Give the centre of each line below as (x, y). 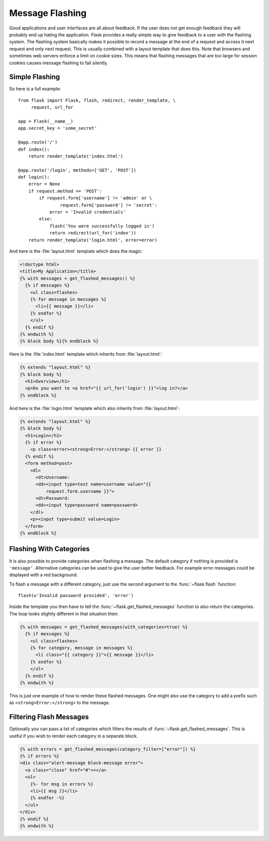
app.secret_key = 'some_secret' (58, 128)
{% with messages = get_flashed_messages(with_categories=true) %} (104, 627)
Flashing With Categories (49, 549)
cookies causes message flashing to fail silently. (59, 63)
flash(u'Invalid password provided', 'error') (76, 596)
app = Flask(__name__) (46, 121)
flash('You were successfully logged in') (102, 226)
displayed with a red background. (44, 575)
